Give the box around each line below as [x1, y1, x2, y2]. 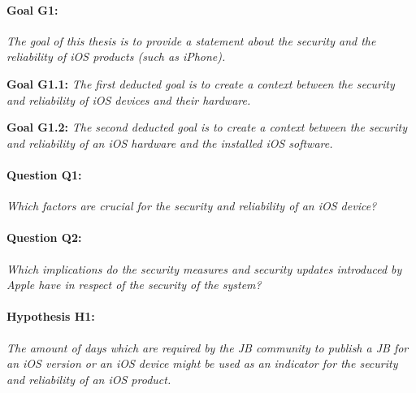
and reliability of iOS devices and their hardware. [6, 91, 251, 108]
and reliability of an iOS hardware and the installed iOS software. [6, 134, 333, 151]
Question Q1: [6, 166, 82, 183]
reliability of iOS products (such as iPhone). [6, 48, 226, 65]
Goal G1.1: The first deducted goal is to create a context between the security [6, 75, 395, 92]
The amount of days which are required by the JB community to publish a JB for [6, 339, 409, 356]
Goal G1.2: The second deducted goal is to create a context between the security [6, 119, 407, 136]
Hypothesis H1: [6, 308, 95, 325]
